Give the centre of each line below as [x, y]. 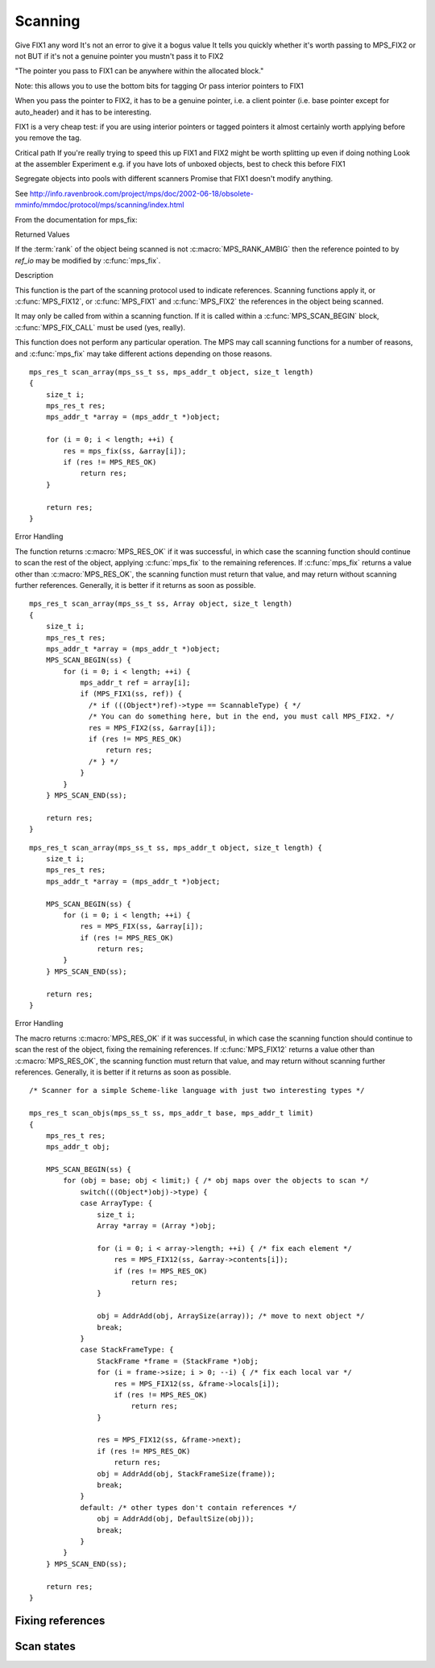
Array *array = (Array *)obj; [157, 1226]
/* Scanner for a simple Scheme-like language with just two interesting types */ [197, 1091]
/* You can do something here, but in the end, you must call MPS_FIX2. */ [242, 716]
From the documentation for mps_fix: [76, 219]
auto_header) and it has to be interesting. [83, 112]
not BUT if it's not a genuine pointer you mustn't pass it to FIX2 [120, 56]
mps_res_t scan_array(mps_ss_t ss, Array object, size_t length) [161, 604]
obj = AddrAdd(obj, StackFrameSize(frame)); [186, 1473]
